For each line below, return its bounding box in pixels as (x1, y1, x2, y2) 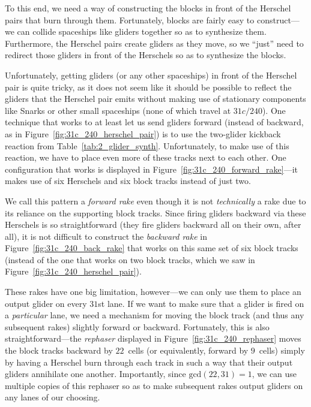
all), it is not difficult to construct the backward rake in (5, 230, 208, 242)
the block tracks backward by (5, 344, 113, 357)
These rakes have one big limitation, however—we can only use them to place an (5, 285, 301, 298)
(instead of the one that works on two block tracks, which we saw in (5, 253, 255, 266)
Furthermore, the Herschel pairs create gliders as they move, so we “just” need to (5, 37, 304, 49)
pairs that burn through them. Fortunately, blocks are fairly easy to (5, 13, 255, 26)
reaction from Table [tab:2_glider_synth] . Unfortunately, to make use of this (5, 139, 289, 152)
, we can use (252, 367, 297, 380)
